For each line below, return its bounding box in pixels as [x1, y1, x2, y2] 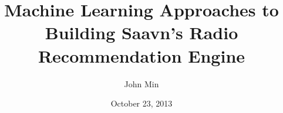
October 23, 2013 [110, 97, 173, 109]
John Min [124, 77, 159, 90]
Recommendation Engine [38, 43, 245, 67]
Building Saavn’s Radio [45, 20, 238, 44]
